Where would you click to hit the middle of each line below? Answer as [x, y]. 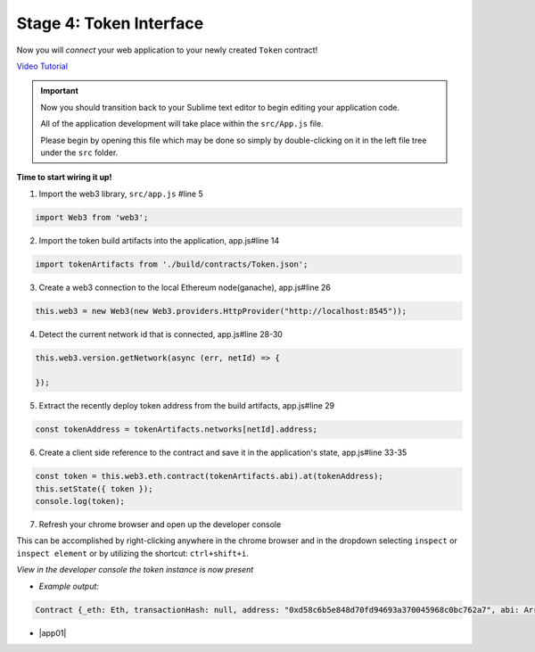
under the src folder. [79, 153]
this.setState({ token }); [94, 489]
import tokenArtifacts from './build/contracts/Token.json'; [172, 264]
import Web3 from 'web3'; [92, 217]
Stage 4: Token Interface [110, 23]
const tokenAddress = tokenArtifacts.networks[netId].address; [177, 429]
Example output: [69, 586]
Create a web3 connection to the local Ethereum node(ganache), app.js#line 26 [185, 287]
